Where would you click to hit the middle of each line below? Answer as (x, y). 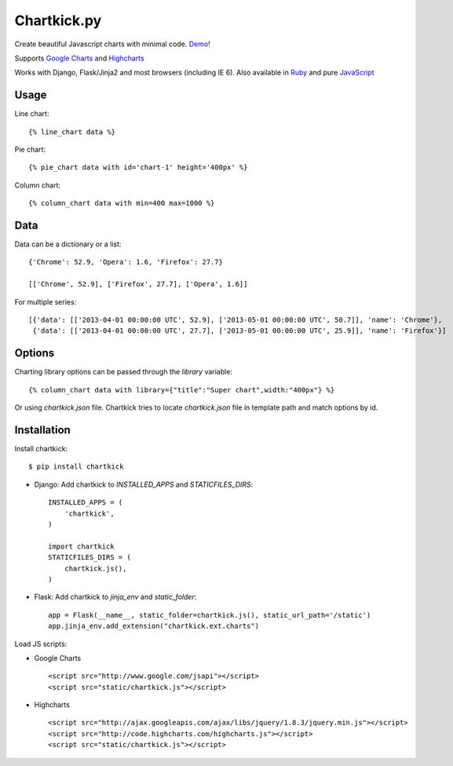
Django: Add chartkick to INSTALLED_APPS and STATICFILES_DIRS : (144, 484)
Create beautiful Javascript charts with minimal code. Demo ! (113, 44)
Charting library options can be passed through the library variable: (124, 372)
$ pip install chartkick (76, 467)
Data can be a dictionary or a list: (68, 244)
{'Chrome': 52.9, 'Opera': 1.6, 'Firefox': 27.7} (126, 262)
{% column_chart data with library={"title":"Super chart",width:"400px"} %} (182, 390)
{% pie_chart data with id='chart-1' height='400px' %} (138, 168)
